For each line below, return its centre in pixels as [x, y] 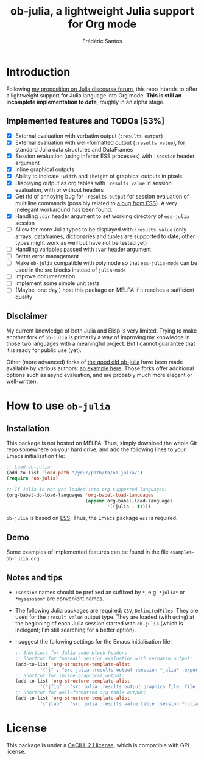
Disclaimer [27, 316]
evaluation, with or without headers [59, 189]
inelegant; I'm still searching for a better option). [75, 630]
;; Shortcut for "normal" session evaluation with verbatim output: [104, 658]
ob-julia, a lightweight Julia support [102, 11]
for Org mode [102, 24]
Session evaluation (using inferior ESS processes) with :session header [105, 156]
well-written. [22, 381]
